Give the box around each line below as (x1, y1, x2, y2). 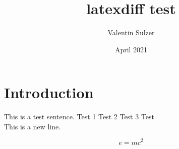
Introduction (4, 82, 94, 103)
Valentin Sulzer (107, 27, 155, 38)
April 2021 (114, 44, 148, 54)
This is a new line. (4, 121, 61, 131)
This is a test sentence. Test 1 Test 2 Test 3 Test (4, 111, 155, 122)
